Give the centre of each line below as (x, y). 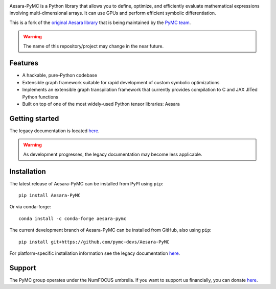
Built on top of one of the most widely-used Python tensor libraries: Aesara (101, 104)
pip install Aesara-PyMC (50, 196)
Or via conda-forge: (30, 207)
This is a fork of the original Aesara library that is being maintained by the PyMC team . (100, 22)
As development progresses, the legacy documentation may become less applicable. (113, 154)
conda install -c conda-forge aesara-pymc (73, 219)
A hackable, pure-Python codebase (60, 75)
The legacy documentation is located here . (54, 131)
